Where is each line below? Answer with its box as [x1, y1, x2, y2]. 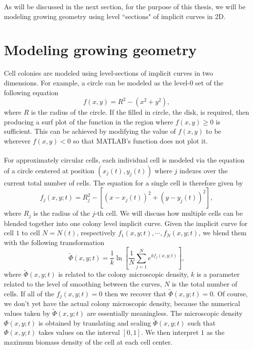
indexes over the [179, 165, 228, 175]
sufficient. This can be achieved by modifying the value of [4, 126, 176, 136]
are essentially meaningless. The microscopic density [87, 308, 243, 318]
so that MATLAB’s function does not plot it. [73, 135, 208, 145]
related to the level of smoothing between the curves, [4, 278, 162, 288]
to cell [21, 227, 40, 238]
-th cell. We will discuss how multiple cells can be [95, 208, 243, 218]
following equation [4, 87, 58, 97]
